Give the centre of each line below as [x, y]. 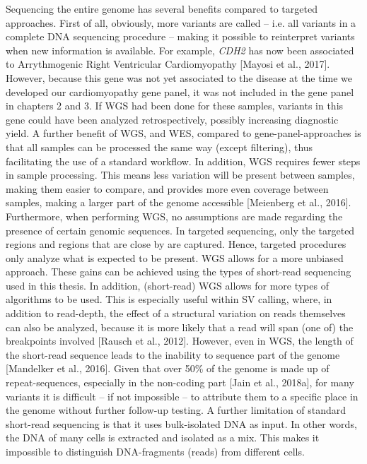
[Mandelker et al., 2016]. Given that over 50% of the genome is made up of [168, 368]
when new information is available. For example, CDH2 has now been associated [180, 50]
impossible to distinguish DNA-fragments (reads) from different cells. [155, 451]
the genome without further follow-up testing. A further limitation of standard [176, 410]
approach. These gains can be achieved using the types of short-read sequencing [179, 272]
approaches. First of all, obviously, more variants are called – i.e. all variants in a [181, 22]
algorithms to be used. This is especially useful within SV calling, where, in [169, 299]
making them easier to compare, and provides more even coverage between [167, 188]
